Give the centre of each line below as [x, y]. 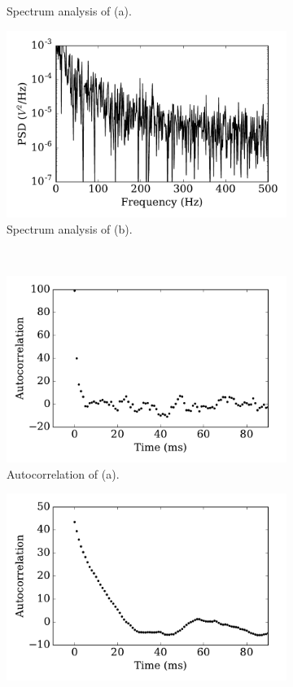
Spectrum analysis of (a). [69, 11]
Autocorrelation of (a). [63, 473]
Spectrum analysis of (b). [70, 228]
